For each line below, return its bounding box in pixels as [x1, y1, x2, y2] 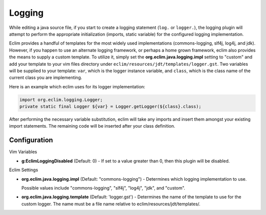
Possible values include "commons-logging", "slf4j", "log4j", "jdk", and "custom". [21, 185, 186, 191]
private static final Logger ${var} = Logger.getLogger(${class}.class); [19, 104, 201, 109]
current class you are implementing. [9, 75, 82, 81]
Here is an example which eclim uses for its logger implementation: [9, 83, 145, 89]
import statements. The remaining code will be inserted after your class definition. [9, 123, 175, 129]
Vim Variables [9, 149, 37, 155]
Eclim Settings [9, 167, 38, 173]
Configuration [9, 136, 53, 144]
